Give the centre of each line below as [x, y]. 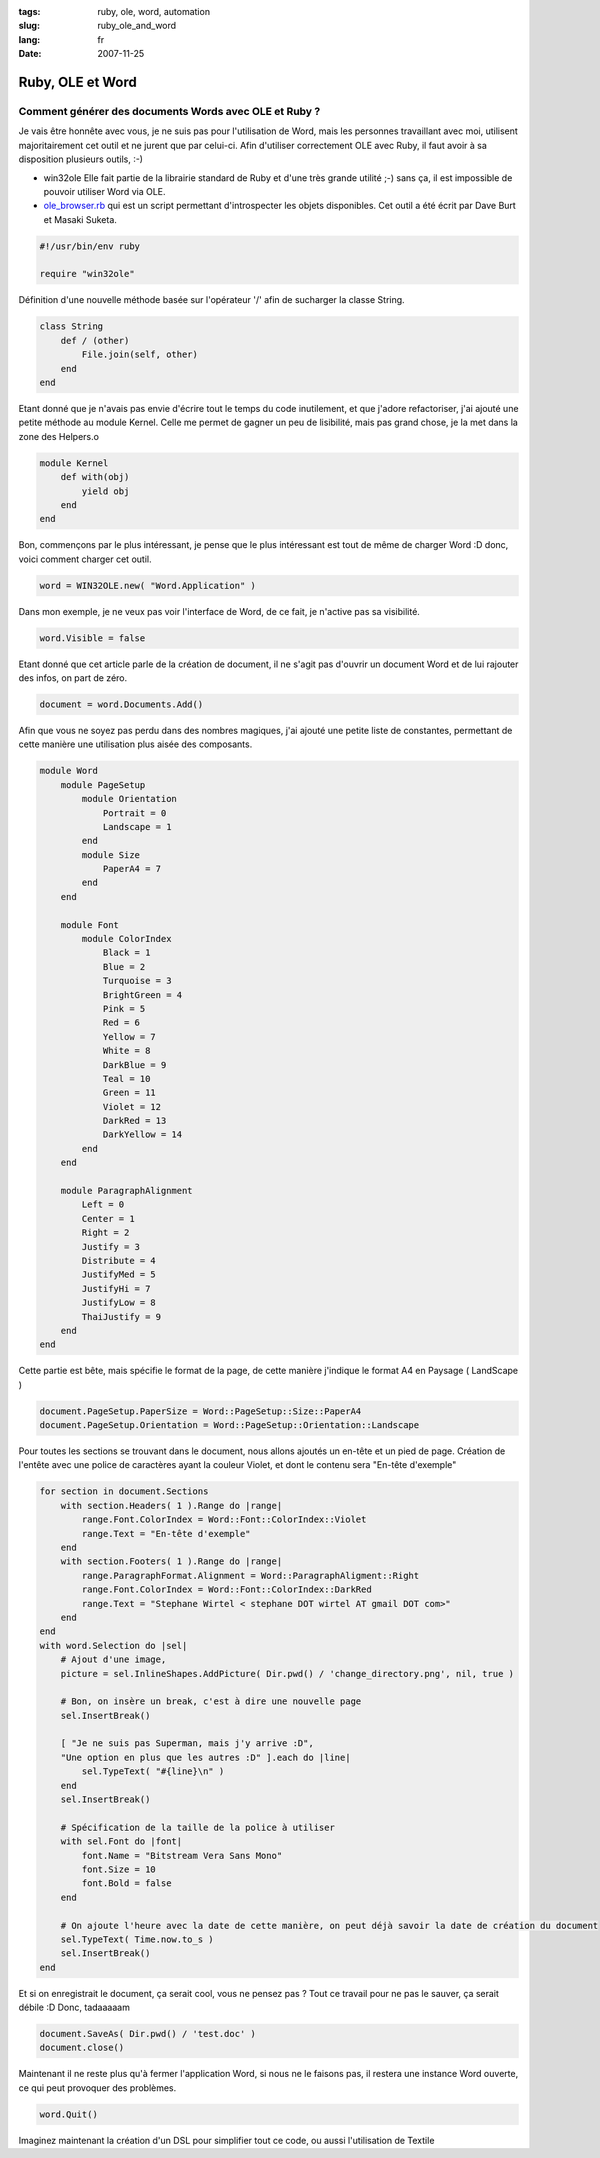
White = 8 [126, 1051]
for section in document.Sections [124, 1491]
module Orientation [129, 799]
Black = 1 [126, 953]
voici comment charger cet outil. [85, 559]
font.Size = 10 [119, 1869]
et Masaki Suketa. [80, 219]
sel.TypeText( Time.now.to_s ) [137, 1939]
